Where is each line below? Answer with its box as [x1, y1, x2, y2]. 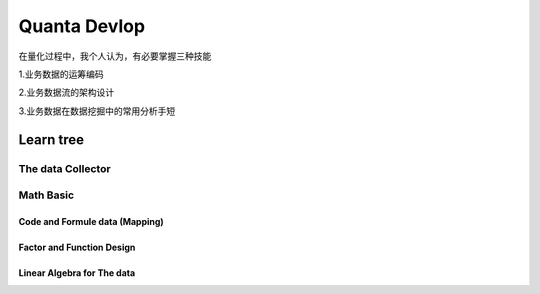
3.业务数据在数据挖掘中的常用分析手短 [18, 105, 176, 117]
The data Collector [18, 161, 111, 175]
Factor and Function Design [18, 241, 136, 253]
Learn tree [18, 131, 85, 148]
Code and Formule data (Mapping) [18, 215, 164, 227]
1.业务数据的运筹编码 [18, 68, 104, 80]
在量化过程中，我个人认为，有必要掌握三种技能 [18, 50, 212, 62]
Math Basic [18, 188, 75, 202]
